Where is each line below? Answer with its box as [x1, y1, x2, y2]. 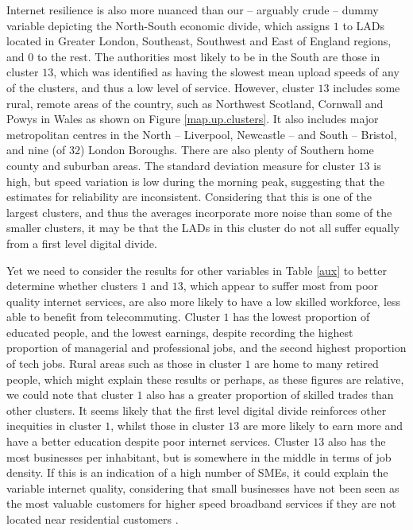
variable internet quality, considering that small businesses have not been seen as [6, 479, 399, 496]
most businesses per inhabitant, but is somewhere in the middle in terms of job [6, 448, 392, 465]
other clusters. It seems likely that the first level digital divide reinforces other [6, 401, 387, 418]
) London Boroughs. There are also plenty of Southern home [79, 141, 374, 158]
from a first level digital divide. [6, 234, 157, 251]
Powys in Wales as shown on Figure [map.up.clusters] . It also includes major [6, 110, 379, 127]
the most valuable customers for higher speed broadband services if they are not [6, 495, 396, 512]
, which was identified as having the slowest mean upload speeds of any [53, 64, 399, 80]
